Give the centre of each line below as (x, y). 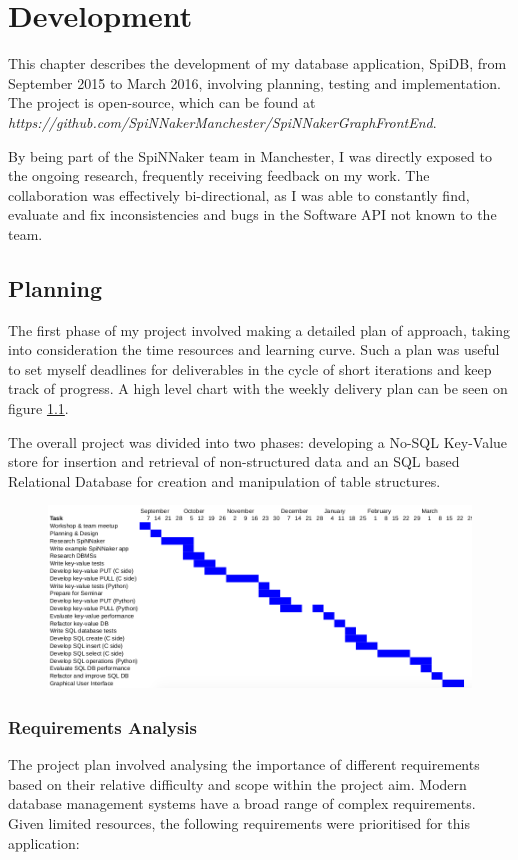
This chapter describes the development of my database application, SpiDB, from (257, 63)
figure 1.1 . (38, 408)
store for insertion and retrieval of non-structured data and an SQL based (234, 461)
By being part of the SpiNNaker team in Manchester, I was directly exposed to (250, 155)
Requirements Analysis (102, 726)
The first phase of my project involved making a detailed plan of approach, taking (259, 329)
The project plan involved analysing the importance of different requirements (244, 764)
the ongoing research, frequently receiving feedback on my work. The (219, 175)
